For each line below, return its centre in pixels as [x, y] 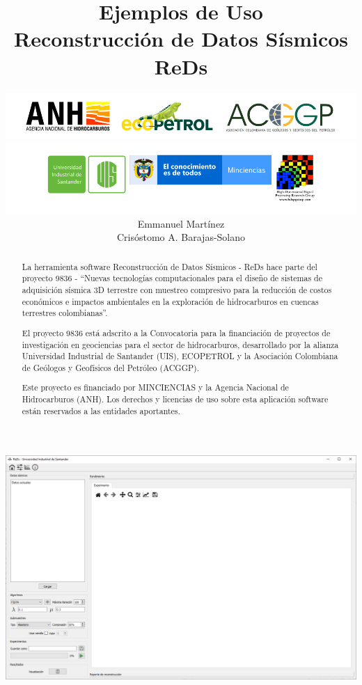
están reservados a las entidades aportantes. [101, 410]
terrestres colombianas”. [65, 313]
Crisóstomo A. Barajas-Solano [181, 237]
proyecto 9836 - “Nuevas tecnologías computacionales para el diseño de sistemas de [172, 278]
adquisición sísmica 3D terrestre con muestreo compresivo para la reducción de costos [177, 290]
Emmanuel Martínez [181, 223]
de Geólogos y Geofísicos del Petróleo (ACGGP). [111, 367]
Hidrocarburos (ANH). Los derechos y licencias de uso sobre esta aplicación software [175, 399]
